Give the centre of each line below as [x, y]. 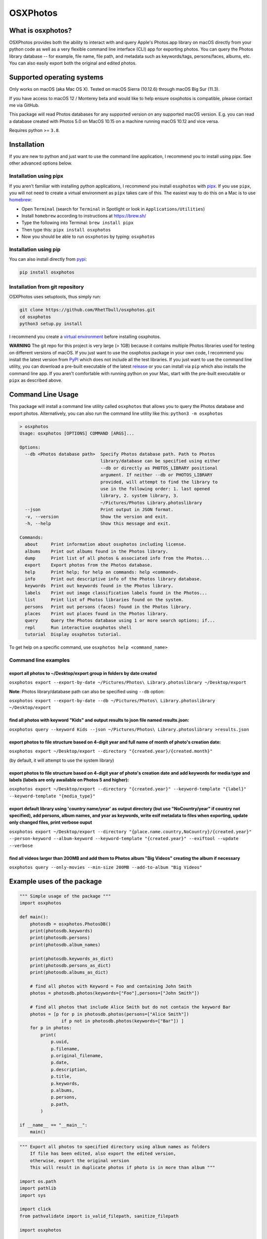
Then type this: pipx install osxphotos [66, 229]
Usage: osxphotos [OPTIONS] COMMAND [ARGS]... [77, 433]
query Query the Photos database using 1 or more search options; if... [120, 620]
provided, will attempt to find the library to [159, 482]
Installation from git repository [46, 286]
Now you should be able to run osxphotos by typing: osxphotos [88, 237]
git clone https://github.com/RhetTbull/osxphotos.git [87, 310]
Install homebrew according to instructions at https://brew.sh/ [84, 216]
